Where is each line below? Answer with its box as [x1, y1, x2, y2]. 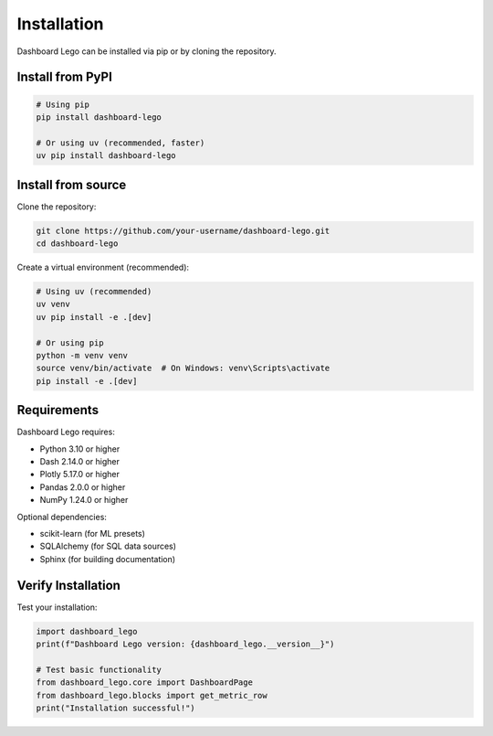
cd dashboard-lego [36, 238, 119, 249]
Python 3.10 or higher [39, 443, 121, 454]
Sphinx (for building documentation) [39, 553, 176, 564]
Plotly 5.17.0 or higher [39, 469, 121, 480]
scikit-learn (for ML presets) [39, 528, 146, 539]
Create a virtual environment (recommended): [16, 261, 190, 272]
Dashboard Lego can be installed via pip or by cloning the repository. [16, 46, 278, 57]
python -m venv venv [36, 350, 128, 360]
